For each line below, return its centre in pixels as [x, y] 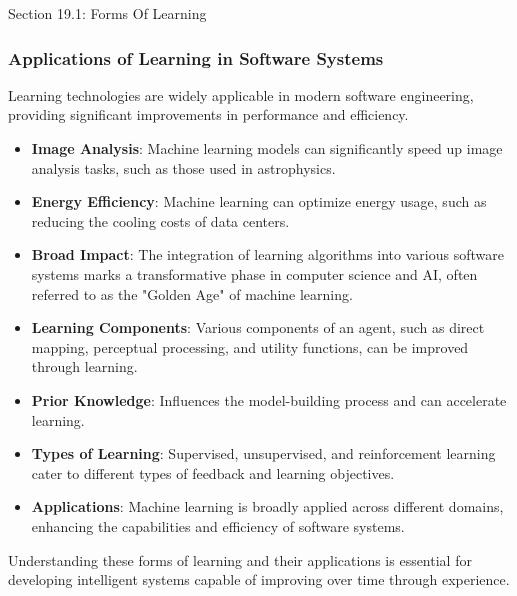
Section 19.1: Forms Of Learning [107, 13]
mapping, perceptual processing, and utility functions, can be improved [250, 346]
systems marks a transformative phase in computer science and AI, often [254, 273]
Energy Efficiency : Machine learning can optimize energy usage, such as [259, 201]
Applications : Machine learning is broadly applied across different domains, [267, 506]
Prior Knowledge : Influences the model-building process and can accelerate [269, 399]
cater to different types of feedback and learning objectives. [213, 472]
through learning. [84, 366]
